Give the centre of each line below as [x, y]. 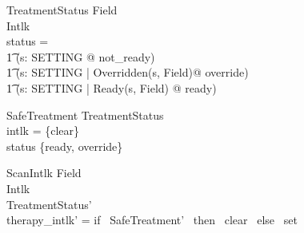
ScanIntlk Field [44, 173]
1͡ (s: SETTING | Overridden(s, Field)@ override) [128, 72]
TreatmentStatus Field [62, 10]
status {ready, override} [65, 146]
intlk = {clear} [43, 130]
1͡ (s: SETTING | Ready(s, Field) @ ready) [112, 87]
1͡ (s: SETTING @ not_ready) [81, 56]
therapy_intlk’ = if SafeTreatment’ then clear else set [152, 220]
